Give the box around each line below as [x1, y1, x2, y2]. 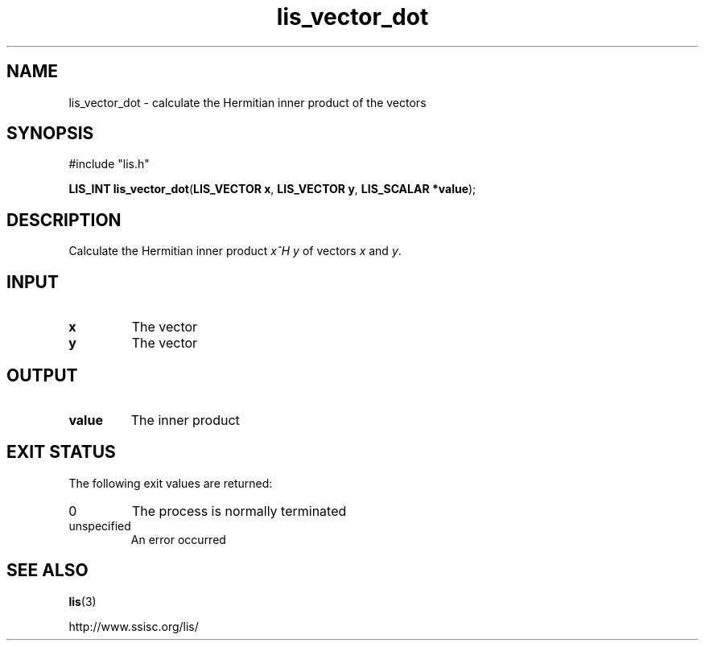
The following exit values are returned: [68, 476, 273, 490]
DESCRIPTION [6, 209, 122, 230]
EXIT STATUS [6, 442, 116, 463]
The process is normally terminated [131, 502, 347, 519]
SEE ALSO [6, 560, 89, 581]
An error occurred [130, 532, 226, 546]
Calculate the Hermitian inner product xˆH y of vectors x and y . [68, 244, 402, 258]
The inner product [130, 411, 240, 428]
